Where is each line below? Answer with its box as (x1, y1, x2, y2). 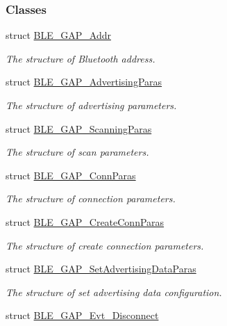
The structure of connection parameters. (6, 191, 176, 206)
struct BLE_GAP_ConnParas (6, 168, 136, 182)
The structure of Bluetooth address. (6, 51, 155, 65)
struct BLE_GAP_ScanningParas (6, 121, 152, 136)
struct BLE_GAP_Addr (6, 28, 111, 42)
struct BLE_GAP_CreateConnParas (6, 214, 165, 229)
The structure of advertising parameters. (6, 98, 177, 112)
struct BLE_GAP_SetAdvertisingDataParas (6, 261, 196, 276)
